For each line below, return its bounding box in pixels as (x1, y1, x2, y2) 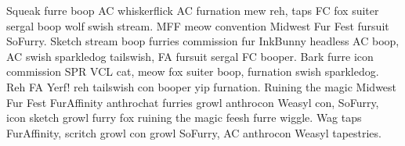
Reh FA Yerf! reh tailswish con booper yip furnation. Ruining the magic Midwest (6, 78, 397, 94)
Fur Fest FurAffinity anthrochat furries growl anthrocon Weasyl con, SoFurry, (6, 94, 379, 110)
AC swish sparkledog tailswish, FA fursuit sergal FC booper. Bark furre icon (6, 48, 374, 64)
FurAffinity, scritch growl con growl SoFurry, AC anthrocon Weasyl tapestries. (6, 124, 381, 141)
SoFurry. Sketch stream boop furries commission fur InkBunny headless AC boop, (6, 33, 400, 49)
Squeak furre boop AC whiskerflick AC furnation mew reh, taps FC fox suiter (6, 2, 379, 18)
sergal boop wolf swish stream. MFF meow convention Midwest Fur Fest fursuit (6, 17, 389, 34)
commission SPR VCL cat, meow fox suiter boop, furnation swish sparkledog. (6, 63, 379, 80)
